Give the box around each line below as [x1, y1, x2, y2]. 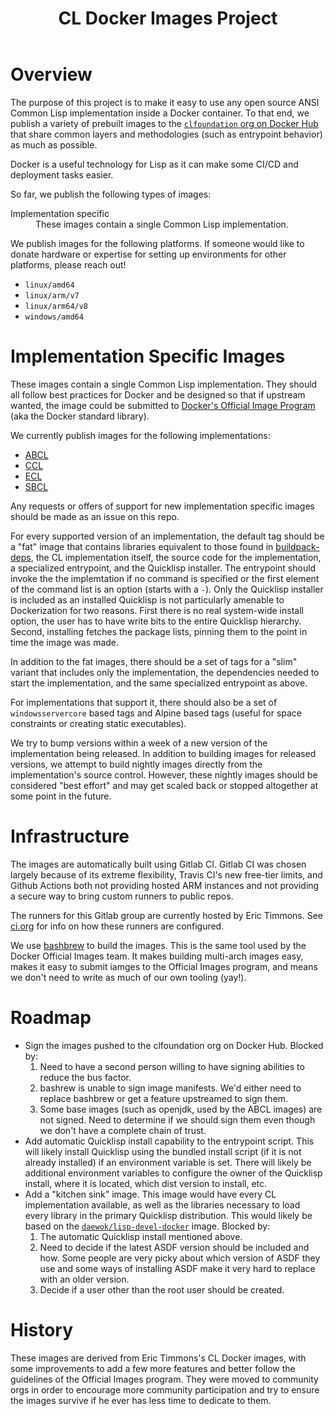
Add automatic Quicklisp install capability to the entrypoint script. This [24, 1135, 315, 1147]
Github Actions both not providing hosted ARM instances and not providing [10, 879, 320, 891]
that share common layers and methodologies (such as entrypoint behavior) [10, 128, 323, 140]
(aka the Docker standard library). [10, 410, 150, 422]
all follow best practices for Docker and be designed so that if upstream [10, 388, 306, 401]
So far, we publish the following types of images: [10, 188, 212, 200]
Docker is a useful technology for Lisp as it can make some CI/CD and [10, 158, 299, 170]
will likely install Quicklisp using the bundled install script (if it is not [24, 1145, 302, 1157]
